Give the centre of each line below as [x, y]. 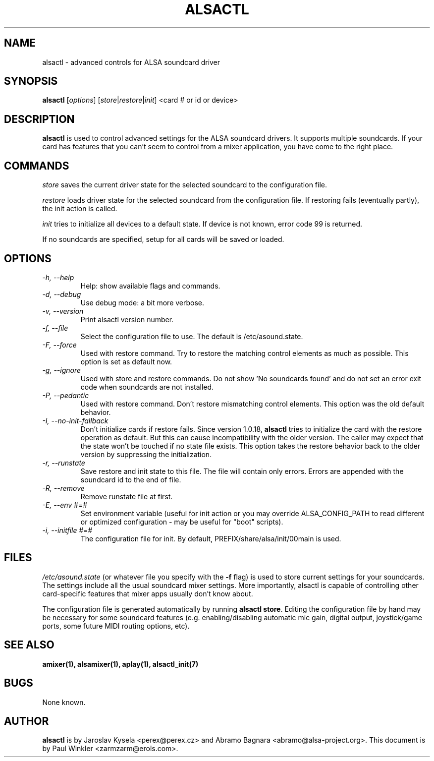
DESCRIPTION [39, 119]
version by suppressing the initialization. [146, 454]
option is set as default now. [126, 361]
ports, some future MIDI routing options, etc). [116, 626]
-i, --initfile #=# [67, 530]
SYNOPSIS [31, 81]
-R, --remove [63, 488]
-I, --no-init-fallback [75, 420]
